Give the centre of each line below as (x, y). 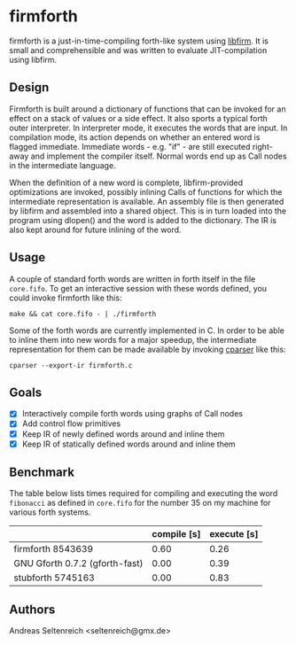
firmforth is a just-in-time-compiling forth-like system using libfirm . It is (139, 41)
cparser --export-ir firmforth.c (71, 365)
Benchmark (42, 473)
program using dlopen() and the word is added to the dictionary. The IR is (143, 220)
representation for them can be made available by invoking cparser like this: (148, 349)
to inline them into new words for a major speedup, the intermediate (133, 339)
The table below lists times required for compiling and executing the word (144, 493)
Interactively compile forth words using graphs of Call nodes (132, 414)
